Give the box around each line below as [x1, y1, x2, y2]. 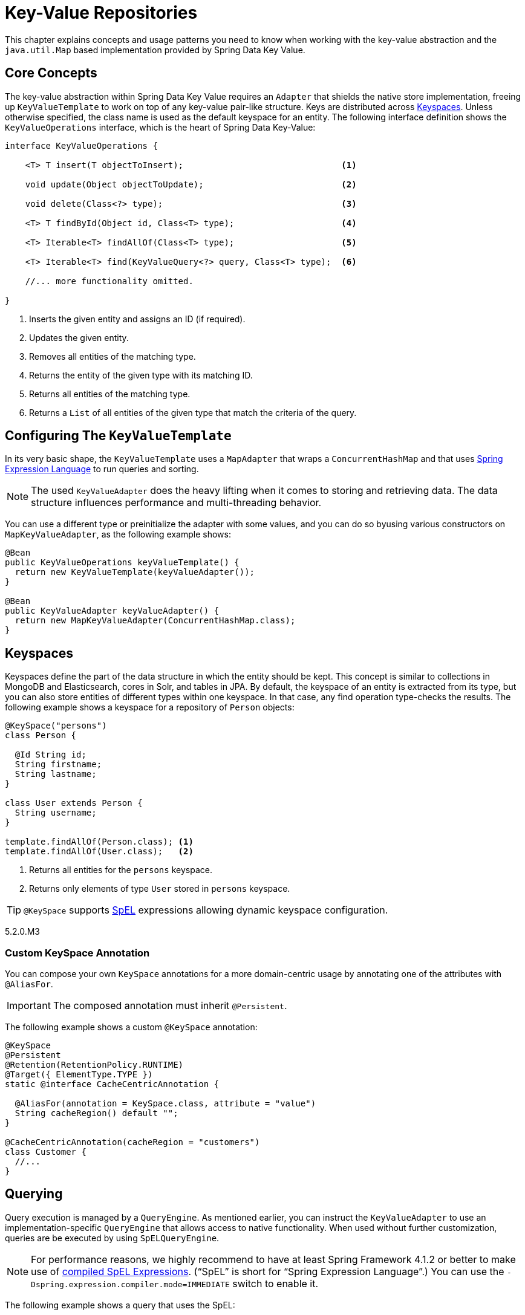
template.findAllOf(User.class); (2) [5, 846, 194, 857]
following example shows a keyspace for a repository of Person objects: [5, 702, 295, 713]
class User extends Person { [5, 798, 143, 808]
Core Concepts [5, 65, 97, 81]
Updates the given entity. [29, 332, 129, 343]
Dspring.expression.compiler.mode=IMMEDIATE [31, 1279, 230, 1289]
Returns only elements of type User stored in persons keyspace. [29, 883, 290, 894]
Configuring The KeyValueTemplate [5, 428, 232, 444]
